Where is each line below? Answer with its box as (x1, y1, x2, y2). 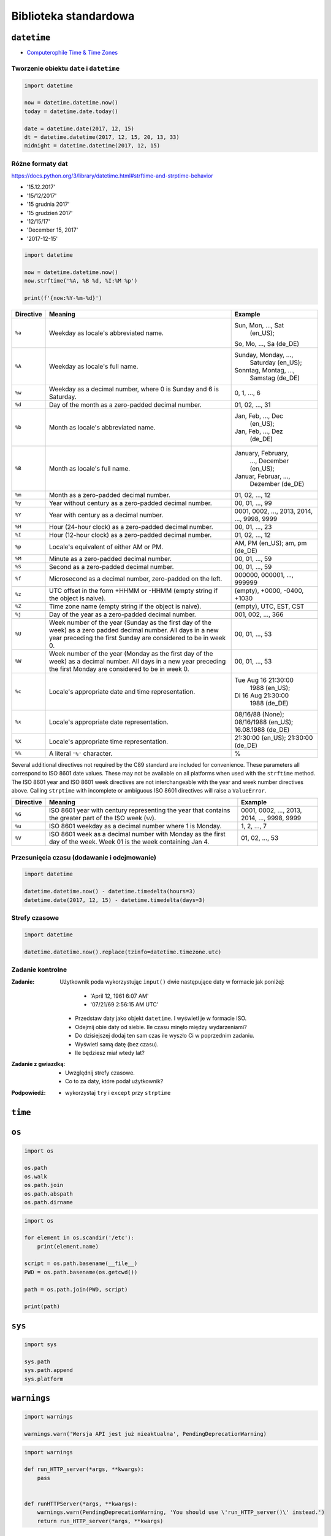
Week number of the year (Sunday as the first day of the (49, 618, 211, 627)
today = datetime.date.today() (24, 108, 119, 115)
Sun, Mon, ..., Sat (234, 321, 284, 329)
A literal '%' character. (49, 749, 113, 758)
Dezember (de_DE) (249, 479, 305, 488)
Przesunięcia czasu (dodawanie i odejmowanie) (11, 853, 156, 861)
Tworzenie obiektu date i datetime (11, 64, 120, 72)
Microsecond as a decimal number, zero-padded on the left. (49, 574, 223, 583)
